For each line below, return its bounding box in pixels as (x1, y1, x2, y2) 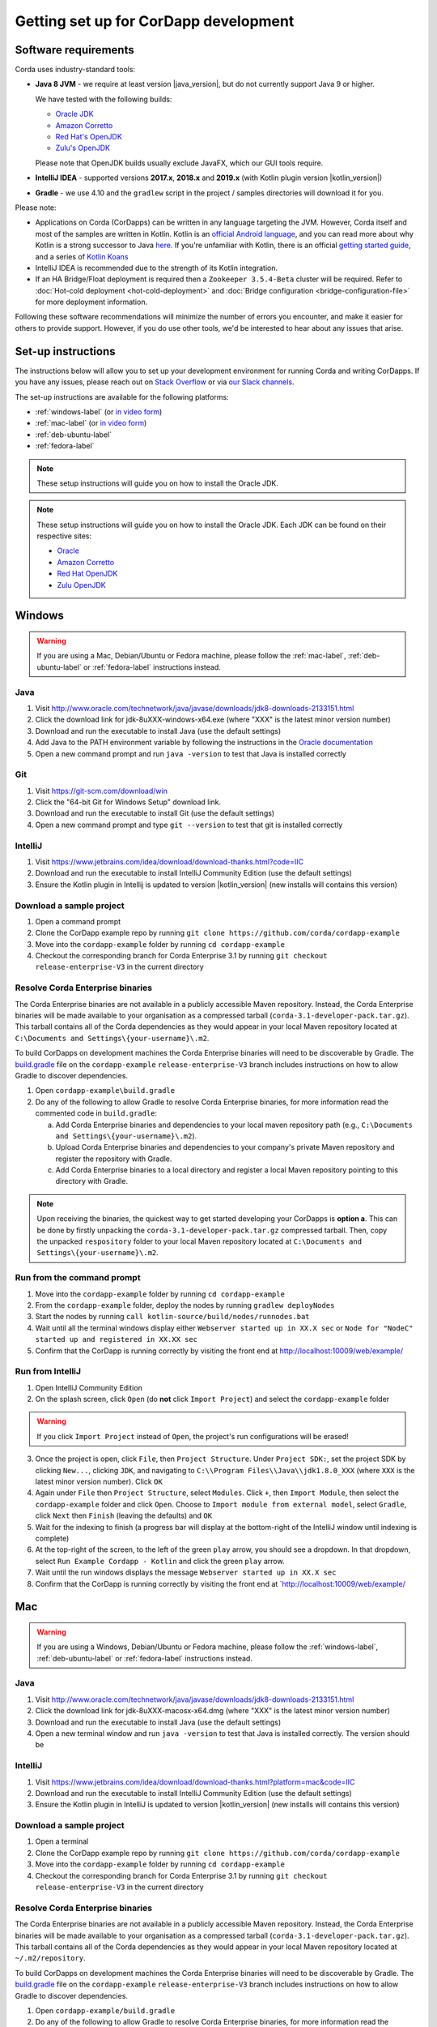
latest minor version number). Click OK (35, 1476, 163, 1486)
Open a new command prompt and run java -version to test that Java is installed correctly (35, 748, 347, 758)
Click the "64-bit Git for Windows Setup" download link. (35, 797, 222, 807)
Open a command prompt (35, 916, 121, 926)
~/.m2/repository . (15, 1953, 86, 1963)
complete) (35, 1533, 70, 1543)
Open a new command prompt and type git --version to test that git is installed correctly (35, 820, 343, 829)
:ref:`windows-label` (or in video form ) (35, 406, 163, 417)
